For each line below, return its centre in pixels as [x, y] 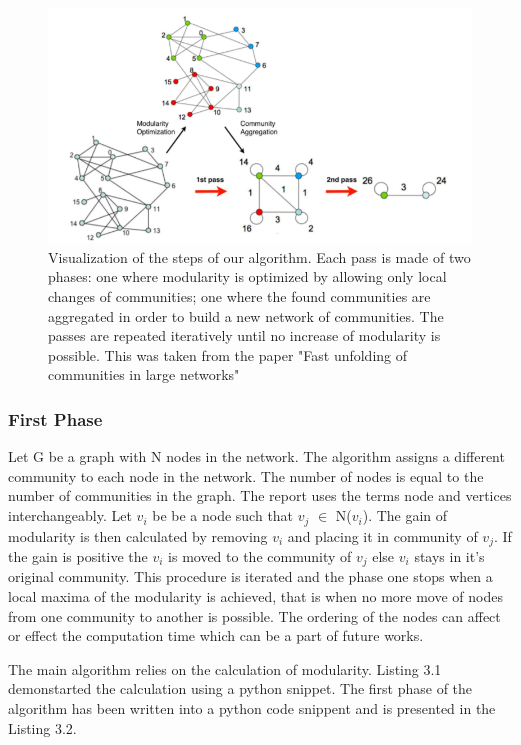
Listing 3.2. [42, 727]
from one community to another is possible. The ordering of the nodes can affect [254, 615]
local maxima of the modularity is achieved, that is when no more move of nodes [255, 596]
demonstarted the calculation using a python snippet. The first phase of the [240, 688]
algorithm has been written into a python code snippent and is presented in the [252, 707]
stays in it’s [449, 555]
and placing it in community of [382, 535]
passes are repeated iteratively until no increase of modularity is [244, 335]
